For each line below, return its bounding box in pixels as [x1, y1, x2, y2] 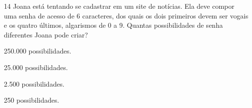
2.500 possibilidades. [4, 78, 65, 89]
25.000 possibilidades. [4, 62, 68, 72]
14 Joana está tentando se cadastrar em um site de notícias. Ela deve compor [4, 1, 234, 11]
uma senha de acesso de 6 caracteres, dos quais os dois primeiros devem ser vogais [4, 10, 249, 20]
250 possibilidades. [4, 95, 59, 105]
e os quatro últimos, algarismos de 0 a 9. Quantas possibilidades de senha [4, 20, 223, 30]
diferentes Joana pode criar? [4, 29, 88, 39]
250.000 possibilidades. [4, 46, 72, 56]
